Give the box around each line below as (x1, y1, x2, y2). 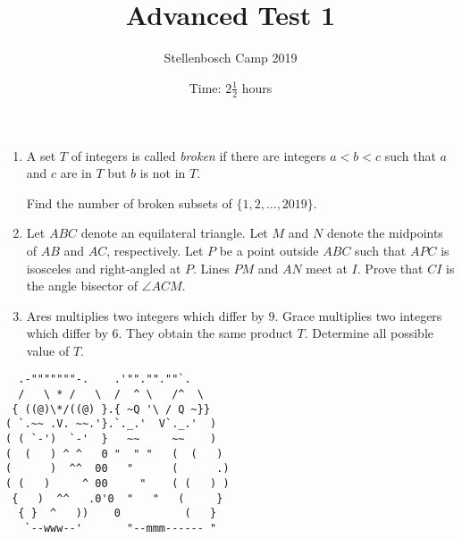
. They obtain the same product (118, 324, 293, 342)
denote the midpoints (326, 223, 443, 242)
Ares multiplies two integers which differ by (26, 306, 265, 324)
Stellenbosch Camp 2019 (164, 48, 298, 67)
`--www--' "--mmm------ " (24, 522, 217, 535)
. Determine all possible (304, 324, 433, 342)
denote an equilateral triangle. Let (80, 223, 268, 242)
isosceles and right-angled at (26, 258, 181, 277)
